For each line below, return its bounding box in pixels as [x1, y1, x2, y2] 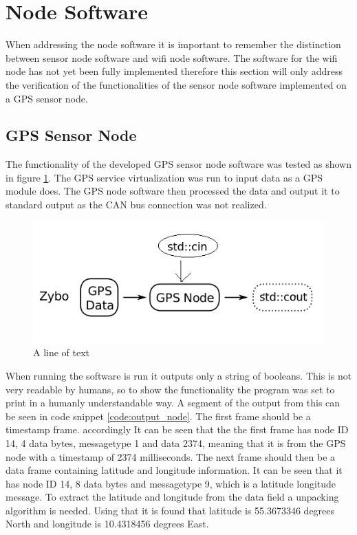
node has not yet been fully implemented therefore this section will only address [6, 64, 343, 78]
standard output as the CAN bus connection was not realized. [6, 197, 267, 212]
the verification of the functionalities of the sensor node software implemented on [6, 77, 347, 91]
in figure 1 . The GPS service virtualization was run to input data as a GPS [6, 170, 323, 184]
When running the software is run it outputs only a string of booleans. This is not [6, 368, 352, 382]
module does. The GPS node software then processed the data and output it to [6, 184, 340, 198]
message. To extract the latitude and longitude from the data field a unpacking [6, 490, 339, 504]
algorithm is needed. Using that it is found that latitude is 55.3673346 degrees [6, 503, 335, 517]
